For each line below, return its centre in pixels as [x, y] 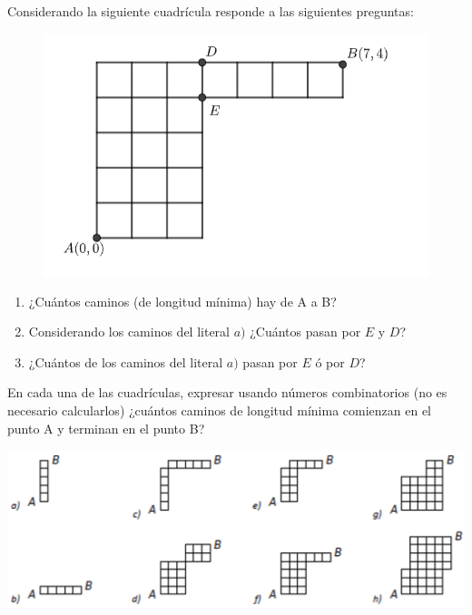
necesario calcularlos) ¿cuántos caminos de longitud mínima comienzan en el [220, 410]
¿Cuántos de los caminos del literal [126, 361]
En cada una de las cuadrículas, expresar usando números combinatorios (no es [227, 392]
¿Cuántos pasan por [305, 332]
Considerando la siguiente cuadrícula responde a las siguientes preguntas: [211, 11]
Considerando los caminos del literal [129, 332]
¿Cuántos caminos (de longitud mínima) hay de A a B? [182, 301]
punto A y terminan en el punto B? [106, 428]
